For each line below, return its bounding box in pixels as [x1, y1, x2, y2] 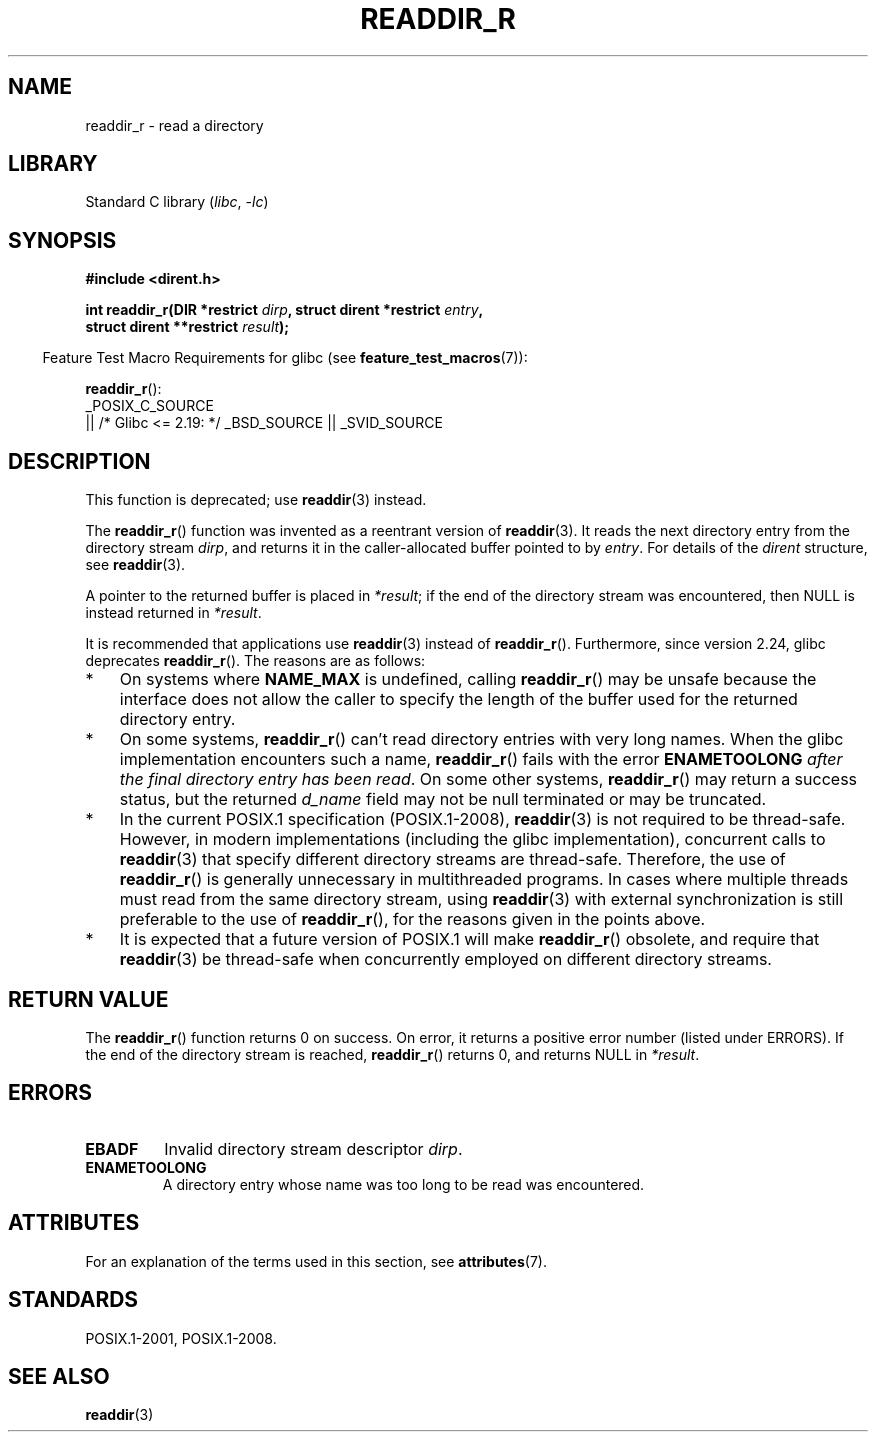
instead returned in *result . [85, 604, 262, 622]
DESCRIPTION [8, 448, 151, 474]
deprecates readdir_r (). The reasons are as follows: [85, 652, 426, 670]
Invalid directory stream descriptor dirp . [164, 1138, 463, 1159]
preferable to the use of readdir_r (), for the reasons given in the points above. [119, 909, 706, 930]
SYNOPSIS [8, 227, 117, 253]
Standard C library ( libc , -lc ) [85, 193, 269, 211]
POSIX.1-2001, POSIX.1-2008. [85, 1329, 277, 1347]
